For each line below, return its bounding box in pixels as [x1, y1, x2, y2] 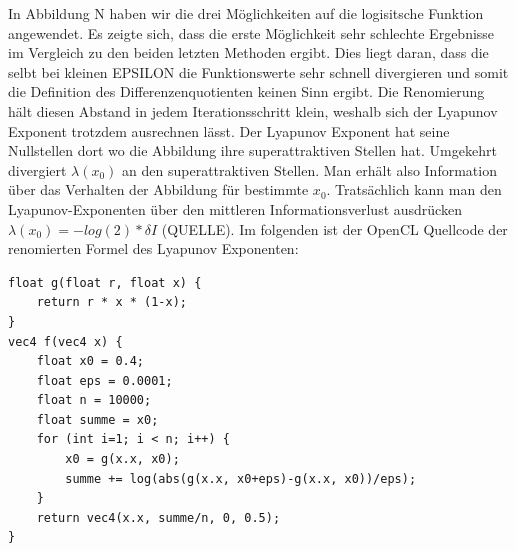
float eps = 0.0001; [36, 373, 173, 388]
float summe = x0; [36, 412, 159, 427]
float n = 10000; [36, 393, 152, 408]
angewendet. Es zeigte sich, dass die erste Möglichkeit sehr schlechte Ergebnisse [8, 22, 495, 43]
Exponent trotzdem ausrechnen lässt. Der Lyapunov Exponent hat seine [8, 120, 450, 141]
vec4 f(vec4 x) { [8, 334, 123, 349]
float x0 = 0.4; [36, 354, 145, 369]
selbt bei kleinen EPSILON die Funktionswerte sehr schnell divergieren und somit [8, 61, 509, 82]
